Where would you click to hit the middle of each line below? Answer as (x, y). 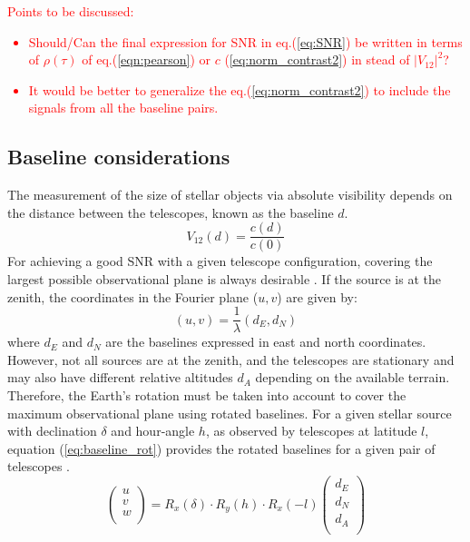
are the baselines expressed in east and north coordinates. (266, 342)
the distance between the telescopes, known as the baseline (171, 212)
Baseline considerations (119, 157)
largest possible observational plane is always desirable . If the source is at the (224, 279)
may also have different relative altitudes (120, 377)
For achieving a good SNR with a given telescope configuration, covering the (220, 261)
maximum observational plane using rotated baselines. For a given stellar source (230, 413)
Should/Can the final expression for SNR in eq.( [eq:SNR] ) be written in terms (245, 41)
